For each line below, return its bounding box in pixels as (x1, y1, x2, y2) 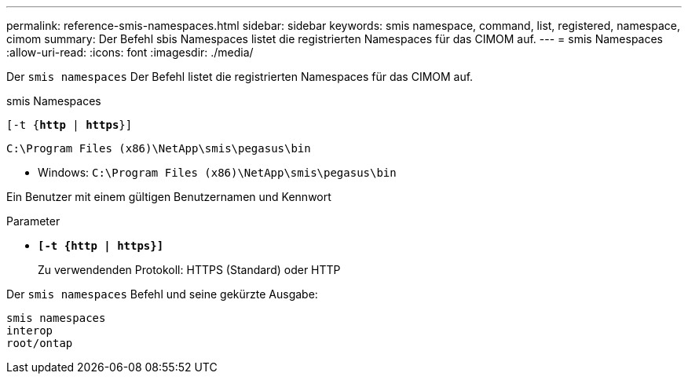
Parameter (6, 214, 60, 228)
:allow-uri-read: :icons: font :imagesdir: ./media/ (6, 46, 254, 59)
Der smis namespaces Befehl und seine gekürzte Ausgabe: (6, 287, 318, 301)
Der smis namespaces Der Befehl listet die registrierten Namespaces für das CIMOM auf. (6, 70, 474, 83)
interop (6, 324, 53, 337)
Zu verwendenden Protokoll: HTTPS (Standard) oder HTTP (38, 263, 341, 276)
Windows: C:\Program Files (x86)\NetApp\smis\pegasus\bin (38, 166, 397, 179)
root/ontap (6, 337, 73, 349)
